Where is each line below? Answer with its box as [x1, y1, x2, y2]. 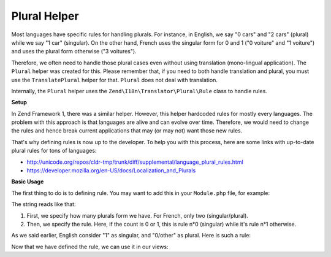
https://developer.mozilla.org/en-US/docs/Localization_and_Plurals [26, 167, 196, 174]
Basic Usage [11, 178, 44, 185]
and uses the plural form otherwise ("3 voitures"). [11, 48, 137, 55]
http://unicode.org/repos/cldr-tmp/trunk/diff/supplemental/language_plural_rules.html [26, 158, 243, 166]
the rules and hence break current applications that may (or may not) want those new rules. [11, 127, 243, 134]
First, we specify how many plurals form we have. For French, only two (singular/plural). [26, 212, 248, 219]
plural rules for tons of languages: [11, 147, 97, 155]
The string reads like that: [11, 201, 76, 208]
